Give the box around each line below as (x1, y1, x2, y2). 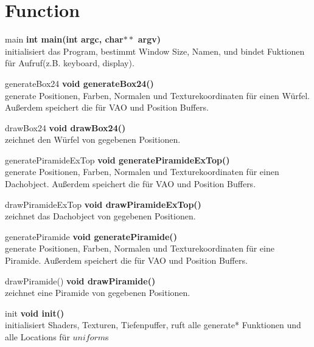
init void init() (5, 306, 65, 319)
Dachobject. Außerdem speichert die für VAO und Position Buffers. (5, 177, 256, 190)
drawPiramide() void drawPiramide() (5, 274, 156, 287)
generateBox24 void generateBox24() (5, 77, 154, 89)
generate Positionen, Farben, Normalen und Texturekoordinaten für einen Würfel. (5, 89, 310, 101)
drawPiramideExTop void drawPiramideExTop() (5, 198, 201, 210)
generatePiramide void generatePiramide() (5, 230, 177, 242)
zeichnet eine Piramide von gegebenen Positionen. (5, 286, 190, 299)
